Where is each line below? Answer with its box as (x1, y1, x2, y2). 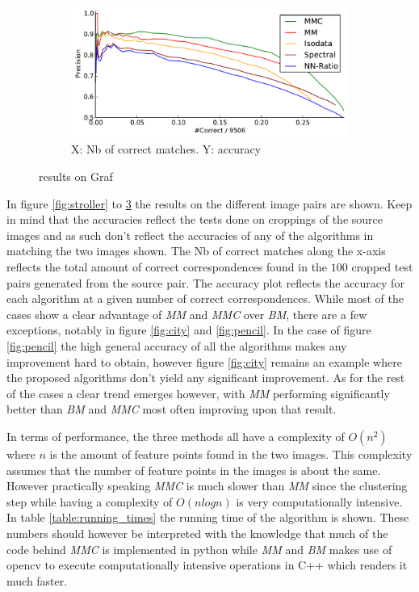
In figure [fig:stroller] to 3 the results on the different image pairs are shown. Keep (6, 195, 413, 212)
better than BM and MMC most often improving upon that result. (6, 401, 337, 418)
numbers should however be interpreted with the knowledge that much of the (6, 524, 388, 541)
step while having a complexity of (6, 493, 173, 510)
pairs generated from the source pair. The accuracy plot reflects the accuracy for (6, 274, 404, 291)
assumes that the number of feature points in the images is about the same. (6, 461, 381, 478)
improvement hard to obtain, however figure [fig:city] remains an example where (6, 353, 402, 370)
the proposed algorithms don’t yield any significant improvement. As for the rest (6, 369, 405, 386)
